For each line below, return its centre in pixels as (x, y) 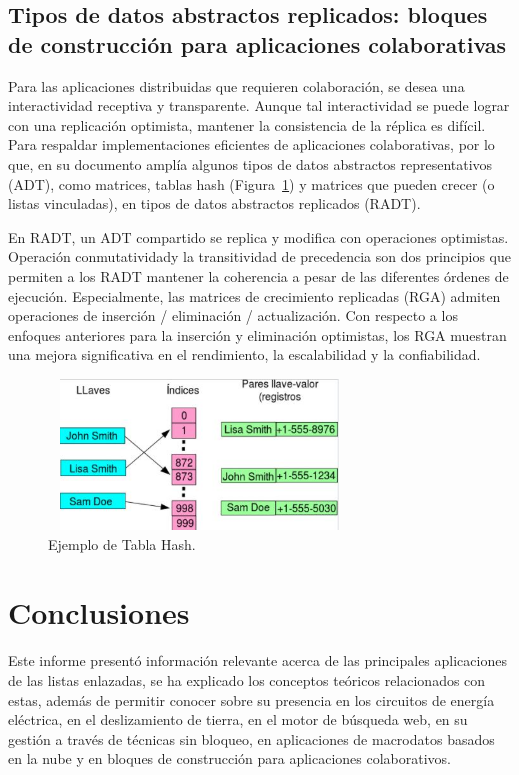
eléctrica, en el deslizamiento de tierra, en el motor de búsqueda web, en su (238, 719)
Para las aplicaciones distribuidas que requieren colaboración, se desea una (236, 85)
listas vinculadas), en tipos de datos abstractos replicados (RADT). (214, 203)
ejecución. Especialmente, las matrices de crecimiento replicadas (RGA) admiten (254, 295)
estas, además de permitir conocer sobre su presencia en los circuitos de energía (251, 699)
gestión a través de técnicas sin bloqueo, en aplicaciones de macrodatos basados (251, 738)
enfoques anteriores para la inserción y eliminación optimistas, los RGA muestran (257, 334)
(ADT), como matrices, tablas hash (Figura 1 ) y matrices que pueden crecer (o (251, 183)
